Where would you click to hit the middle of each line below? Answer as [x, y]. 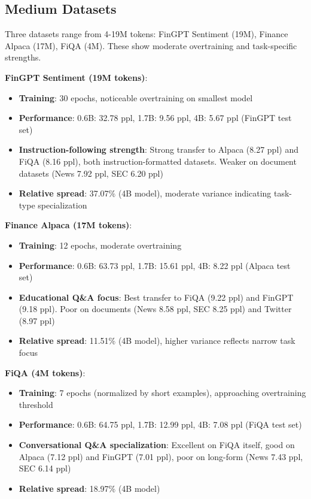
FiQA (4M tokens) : [45, 372]
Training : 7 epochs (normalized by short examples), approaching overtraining [162, 393]
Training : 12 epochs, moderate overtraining [100, 245]
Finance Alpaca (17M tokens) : [68, 225]
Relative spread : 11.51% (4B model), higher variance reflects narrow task [157, 341]
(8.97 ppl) [37, 320]
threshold [36, 404]
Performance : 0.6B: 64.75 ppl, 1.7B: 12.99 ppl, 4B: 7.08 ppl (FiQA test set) [160, 424]
